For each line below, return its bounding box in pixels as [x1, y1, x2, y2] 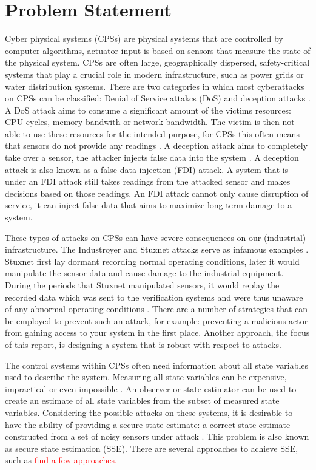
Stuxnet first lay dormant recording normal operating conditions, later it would [5, 254, 300, 267]
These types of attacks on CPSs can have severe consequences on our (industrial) [5, 231, 306, 244]
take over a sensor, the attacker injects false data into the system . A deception [5, 151, 299, 164]
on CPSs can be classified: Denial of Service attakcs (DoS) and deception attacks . [5, 92, 311, 104]
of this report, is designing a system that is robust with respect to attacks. [5, 338, 281, 350]
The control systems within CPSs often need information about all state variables [5, 358, 309, 371]
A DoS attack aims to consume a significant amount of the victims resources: [5, 103, 292, 116]
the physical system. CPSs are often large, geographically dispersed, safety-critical [5, 56, 310, 69]
